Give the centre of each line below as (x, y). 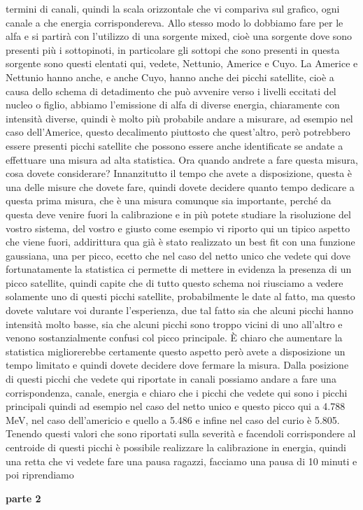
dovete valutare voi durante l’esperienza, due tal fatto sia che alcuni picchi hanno (179, 310)
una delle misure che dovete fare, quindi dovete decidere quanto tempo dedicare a (180, 186)
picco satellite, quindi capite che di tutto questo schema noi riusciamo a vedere (175, 282)
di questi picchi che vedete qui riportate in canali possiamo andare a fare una (171, 379)
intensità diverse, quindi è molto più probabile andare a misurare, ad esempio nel (179, 118)
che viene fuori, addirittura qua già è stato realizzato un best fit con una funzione (180, 242)
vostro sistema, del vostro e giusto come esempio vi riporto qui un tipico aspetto (178, 228)
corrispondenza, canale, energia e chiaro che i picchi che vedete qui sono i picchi (177, 392)
